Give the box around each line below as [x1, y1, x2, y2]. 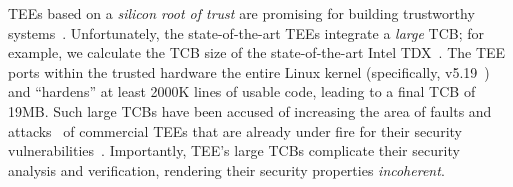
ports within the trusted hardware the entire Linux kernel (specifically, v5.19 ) [8, 61, 490, 82]
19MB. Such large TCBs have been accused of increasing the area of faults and [8, 100, 492, 121]
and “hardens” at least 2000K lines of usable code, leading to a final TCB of [8, 81, 476, 102]
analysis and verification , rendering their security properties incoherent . [8, 159, 445, 180]
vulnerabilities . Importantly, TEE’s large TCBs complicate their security [8, 140, 460, 161]
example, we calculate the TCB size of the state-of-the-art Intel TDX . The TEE [8, 42, 506, 63]
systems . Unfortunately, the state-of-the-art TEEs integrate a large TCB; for [8, 22, 484, 43]
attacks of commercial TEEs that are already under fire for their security [8, 120, 462, 141]
